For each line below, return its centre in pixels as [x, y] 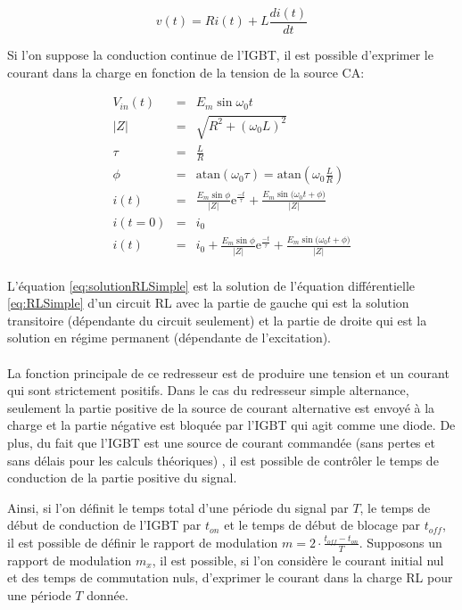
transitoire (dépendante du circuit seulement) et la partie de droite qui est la [217, 320]
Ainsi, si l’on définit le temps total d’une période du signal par [178, 507]
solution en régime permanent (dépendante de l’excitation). [169, 338]
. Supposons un [400, 542]
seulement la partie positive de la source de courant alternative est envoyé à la [221, 407]
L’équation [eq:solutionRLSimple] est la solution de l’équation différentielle [211, 285]
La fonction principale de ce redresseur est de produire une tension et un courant [228, 372]
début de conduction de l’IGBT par [104, 525]
